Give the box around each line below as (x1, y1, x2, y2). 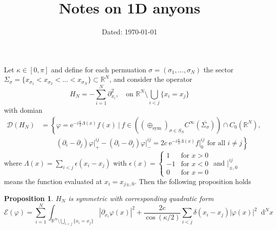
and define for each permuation (51, 64, 146, 74)
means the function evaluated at (4, 176, 102, 186)
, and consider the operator (109, 74, 192, 84)
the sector (203, 64, 234, 74)
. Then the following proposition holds (135, 176, 252, 186)
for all (207, 139, 226, 147)
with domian (4, 105, 43, 115)
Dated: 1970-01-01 (102, 26, 157, 37)
